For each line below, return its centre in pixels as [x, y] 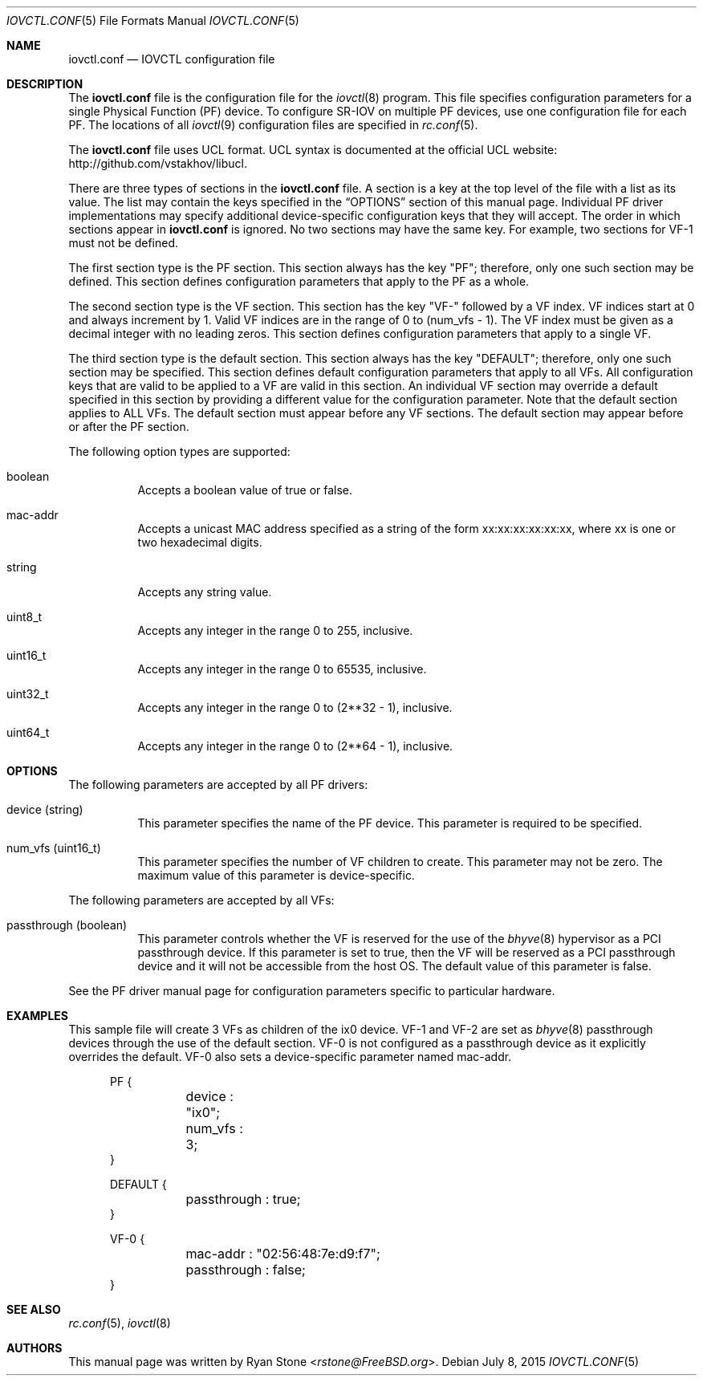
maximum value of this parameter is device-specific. [276, 875]
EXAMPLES [37, 1016]
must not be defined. [124, 243]
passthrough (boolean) [67, 925]
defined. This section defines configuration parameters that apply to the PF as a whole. [299, 281]
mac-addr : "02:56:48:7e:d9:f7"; [283, 1254]
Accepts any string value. [205, 592]
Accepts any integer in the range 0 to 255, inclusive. [275, 630]
